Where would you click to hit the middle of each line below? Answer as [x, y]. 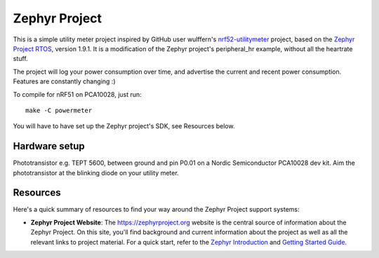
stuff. [20, 59]
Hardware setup [49, 146]
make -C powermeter [59, 110]
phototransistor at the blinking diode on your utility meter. [96, 172]
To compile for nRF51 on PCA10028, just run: [77, 94]
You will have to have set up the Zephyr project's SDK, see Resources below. [124, 126]
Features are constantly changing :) [64, 81]
